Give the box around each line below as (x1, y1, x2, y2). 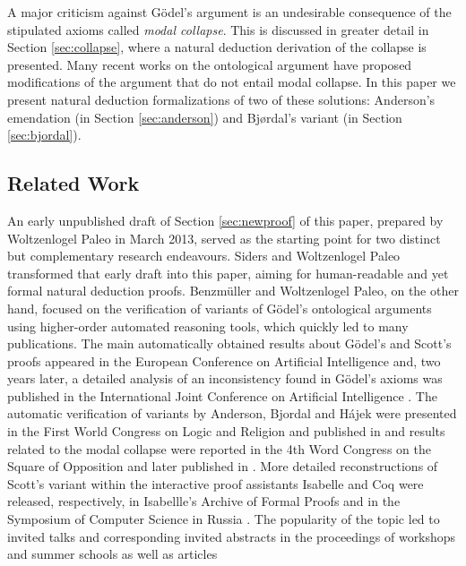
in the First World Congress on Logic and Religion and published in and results (7, 422, 445, 441)
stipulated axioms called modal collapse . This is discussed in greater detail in (7, 20, 429, 39)
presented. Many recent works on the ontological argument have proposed (7, 55, 412, 73)
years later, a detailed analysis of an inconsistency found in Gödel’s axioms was (7, 369, 443, 388)
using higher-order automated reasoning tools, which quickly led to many (7, 316, 409, 335)
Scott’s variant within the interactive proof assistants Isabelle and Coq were (7, 474, 424, 493)
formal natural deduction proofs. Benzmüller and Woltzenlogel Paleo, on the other (7, 281, 459, 300)
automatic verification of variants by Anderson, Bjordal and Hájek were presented (7, 404, 457, 423)
